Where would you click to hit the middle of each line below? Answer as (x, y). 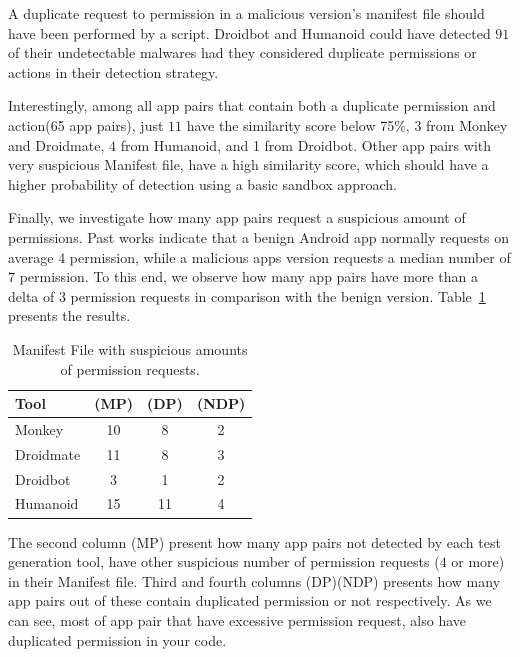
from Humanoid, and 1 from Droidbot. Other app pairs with (305, 144)
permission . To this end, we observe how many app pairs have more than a (248, 276)
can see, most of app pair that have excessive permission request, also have (237, 619)
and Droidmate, (56, 144)
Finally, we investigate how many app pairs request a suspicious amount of (237, 217)
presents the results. (69, 315)
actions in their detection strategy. (113, 71)
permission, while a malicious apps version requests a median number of (290, 256)
